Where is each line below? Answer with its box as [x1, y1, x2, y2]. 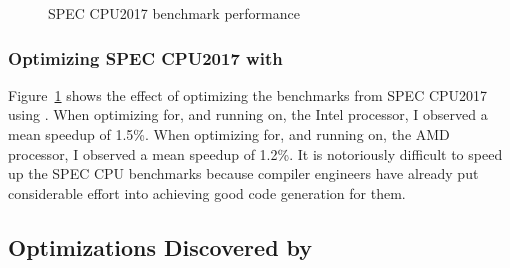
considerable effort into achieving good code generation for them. [8, 182, 406, 203]
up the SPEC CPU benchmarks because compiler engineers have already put [8, 163, 479, 184]
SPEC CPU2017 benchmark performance [48, 3, 300, 23]
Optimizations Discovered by [8, 231, 313, 262]
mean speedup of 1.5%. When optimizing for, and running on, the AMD [8, 124, 450, 144]
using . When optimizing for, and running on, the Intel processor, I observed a [8, 104, 488, 125]
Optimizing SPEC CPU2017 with [8, 45, 283, 70]
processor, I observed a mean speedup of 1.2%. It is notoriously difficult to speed [8, 143, 503, 164]
